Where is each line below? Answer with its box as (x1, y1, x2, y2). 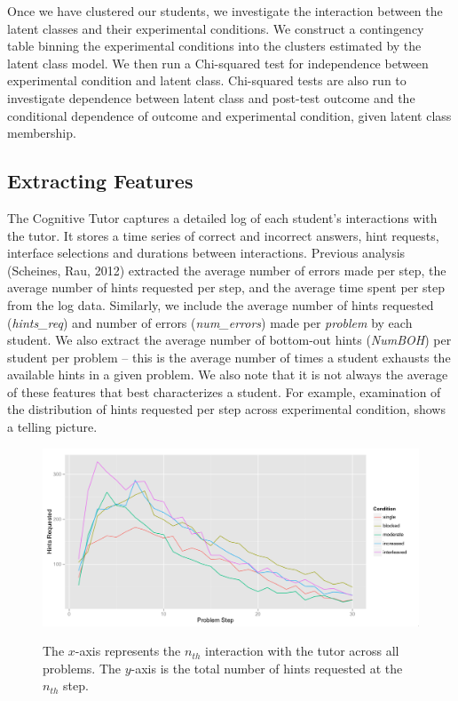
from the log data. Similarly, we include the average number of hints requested (7, 295, 434, 314)
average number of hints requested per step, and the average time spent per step (7, 278, 445, 297)
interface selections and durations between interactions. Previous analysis (7, 243, 406, 262)
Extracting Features (7, 167, 193, 195)
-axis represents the (75, 641, 181, 660)
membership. (7, 123, 76, 142)
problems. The (43, 658, 122, 677)
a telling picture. (7, 418, 98, 436)
